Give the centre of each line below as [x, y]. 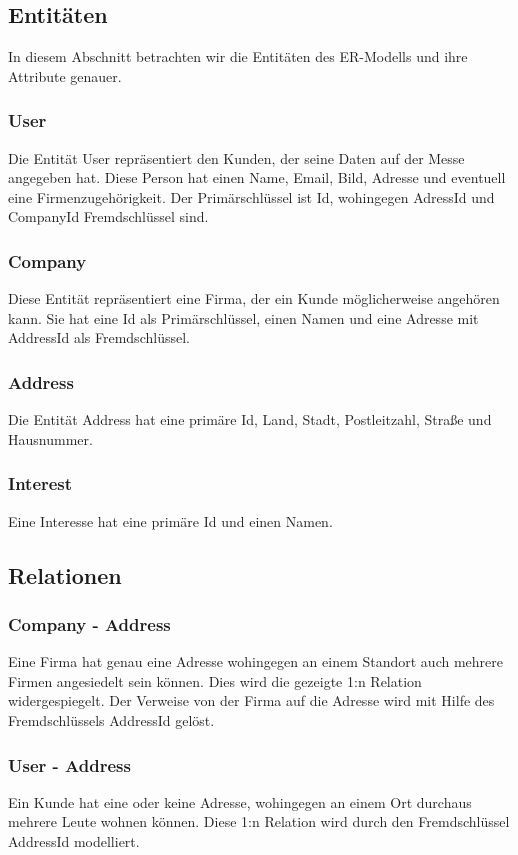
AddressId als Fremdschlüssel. [99, 337]
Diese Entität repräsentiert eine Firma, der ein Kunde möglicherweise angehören [254, 298]
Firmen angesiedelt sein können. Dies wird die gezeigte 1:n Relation [215, 680]
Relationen [65, 574]
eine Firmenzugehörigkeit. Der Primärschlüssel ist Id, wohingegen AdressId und [251, 196]
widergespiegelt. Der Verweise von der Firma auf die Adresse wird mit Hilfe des [251, 700]
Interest [40, 483]
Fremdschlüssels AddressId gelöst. [111, 719]
